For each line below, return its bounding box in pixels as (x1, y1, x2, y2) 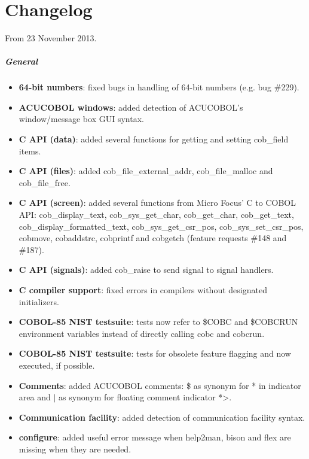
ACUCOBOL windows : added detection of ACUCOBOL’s (19, 101, 243, 113)
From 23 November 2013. (5, 32, 97, 44)
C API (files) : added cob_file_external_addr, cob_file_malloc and (19, 165, 273, 177)
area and (19, 391, 51, 403)
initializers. (19, 295, 59, 308)
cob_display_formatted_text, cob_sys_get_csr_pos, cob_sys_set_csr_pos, (19, 220, 304, 232)
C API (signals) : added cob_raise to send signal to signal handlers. (19, 263, 274, 276)
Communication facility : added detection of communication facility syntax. (19, 411, 305, 423)
